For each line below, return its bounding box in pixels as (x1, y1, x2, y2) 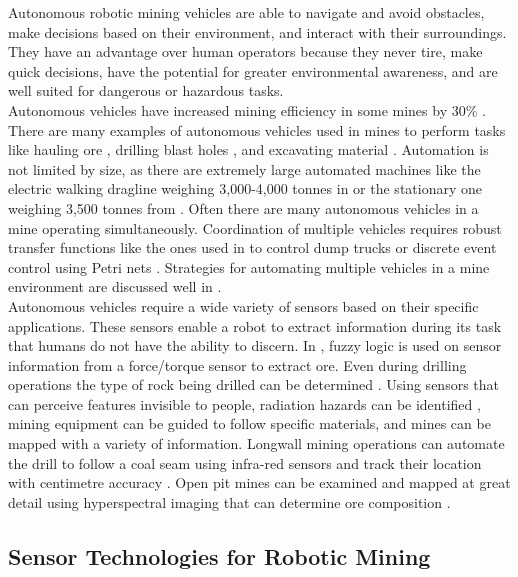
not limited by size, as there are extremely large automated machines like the (8, 158, 481, 179)
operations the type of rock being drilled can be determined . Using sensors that (8, 374, 499, 395)
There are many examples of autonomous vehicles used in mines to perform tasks (8, 119, 506, 140)
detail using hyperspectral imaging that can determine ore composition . (8, 491, 451, 512)
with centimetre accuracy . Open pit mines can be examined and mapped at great (8, 472, 511, 493)
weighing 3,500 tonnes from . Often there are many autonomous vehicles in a (8, 197, 479, 218)
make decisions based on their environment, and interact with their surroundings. (8, 21, 507, 42)
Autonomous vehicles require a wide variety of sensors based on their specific (8, 295, 479, 316)
